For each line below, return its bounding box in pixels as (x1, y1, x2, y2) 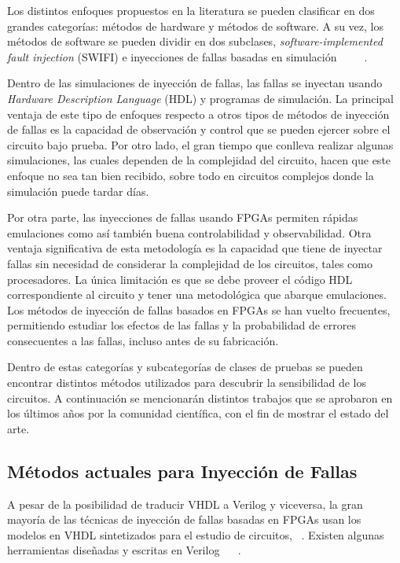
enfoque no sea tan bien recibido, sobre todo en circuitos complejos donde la (7, 167, 374, 183)
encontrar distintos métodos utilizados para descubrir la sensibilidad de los (7, 374, 367, 391)
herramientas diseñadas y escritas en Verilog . (7, 542, 241, 558)
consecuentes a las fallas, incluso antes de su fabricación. (7, 332, 279, 348)
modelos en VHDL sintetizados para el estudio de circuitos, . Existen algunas (7, 526, 384, 543)
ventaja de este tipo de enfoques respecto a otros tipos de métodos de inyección (7, 105, 390, 122)
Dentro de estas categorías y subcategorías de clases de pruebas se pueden (7, 359, 363, 375)
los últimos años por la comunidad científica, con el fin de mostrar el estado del (7, 405, 389, 421)
